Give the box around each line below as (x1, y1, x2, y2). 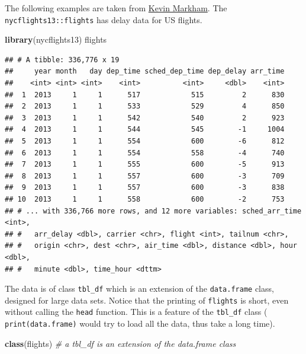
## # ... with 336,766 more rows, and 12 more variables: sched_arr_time (5, 206, 302, 215)
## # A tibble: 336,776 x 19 (5, 55, 120, 64)
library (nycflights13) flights (5, 33, 107, 46)
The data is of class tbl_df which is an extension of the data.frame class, (5, 282, 274, 295)
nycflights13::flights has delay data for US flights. (5, 13, 202, 25)
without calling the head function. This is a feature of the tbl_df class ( (5, 305, 268, 318)
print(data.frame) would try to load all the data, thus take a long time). (5, 317, 275, 330)
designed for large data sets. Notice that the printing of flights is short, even (5, 294, 289, 306)
